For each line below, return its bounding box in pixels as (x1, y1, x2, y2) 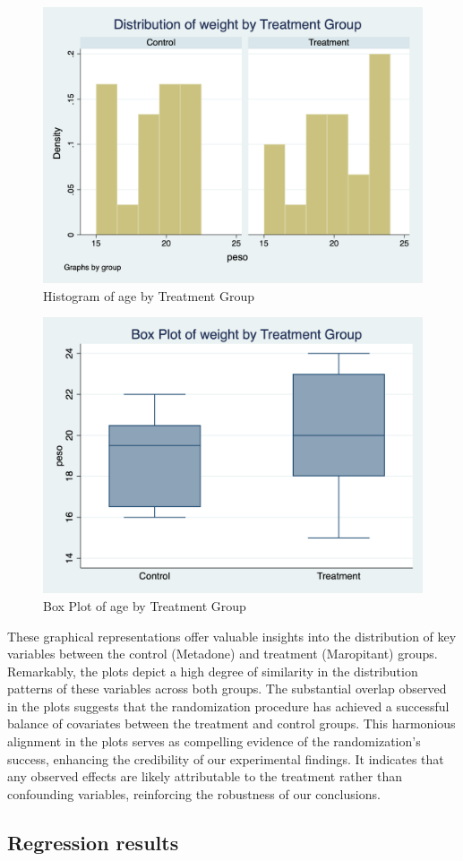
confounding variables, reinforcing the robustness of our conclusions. (7, 784, 381, 803)
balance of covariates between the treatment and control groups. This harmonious (7, 714, 456, 733)
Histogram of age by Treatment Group (43, 286, 254, 305)
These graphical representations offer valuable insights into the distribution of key (7, 626, 457, 645)
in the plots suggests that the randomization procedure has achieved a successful (7, 696, 450, 715)
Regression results (7, 828, 179, 856)
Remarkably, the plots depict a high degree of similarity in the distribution (7, 661, 418, 680)
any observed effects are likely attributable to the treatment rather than (7, 767, 402, 786)
